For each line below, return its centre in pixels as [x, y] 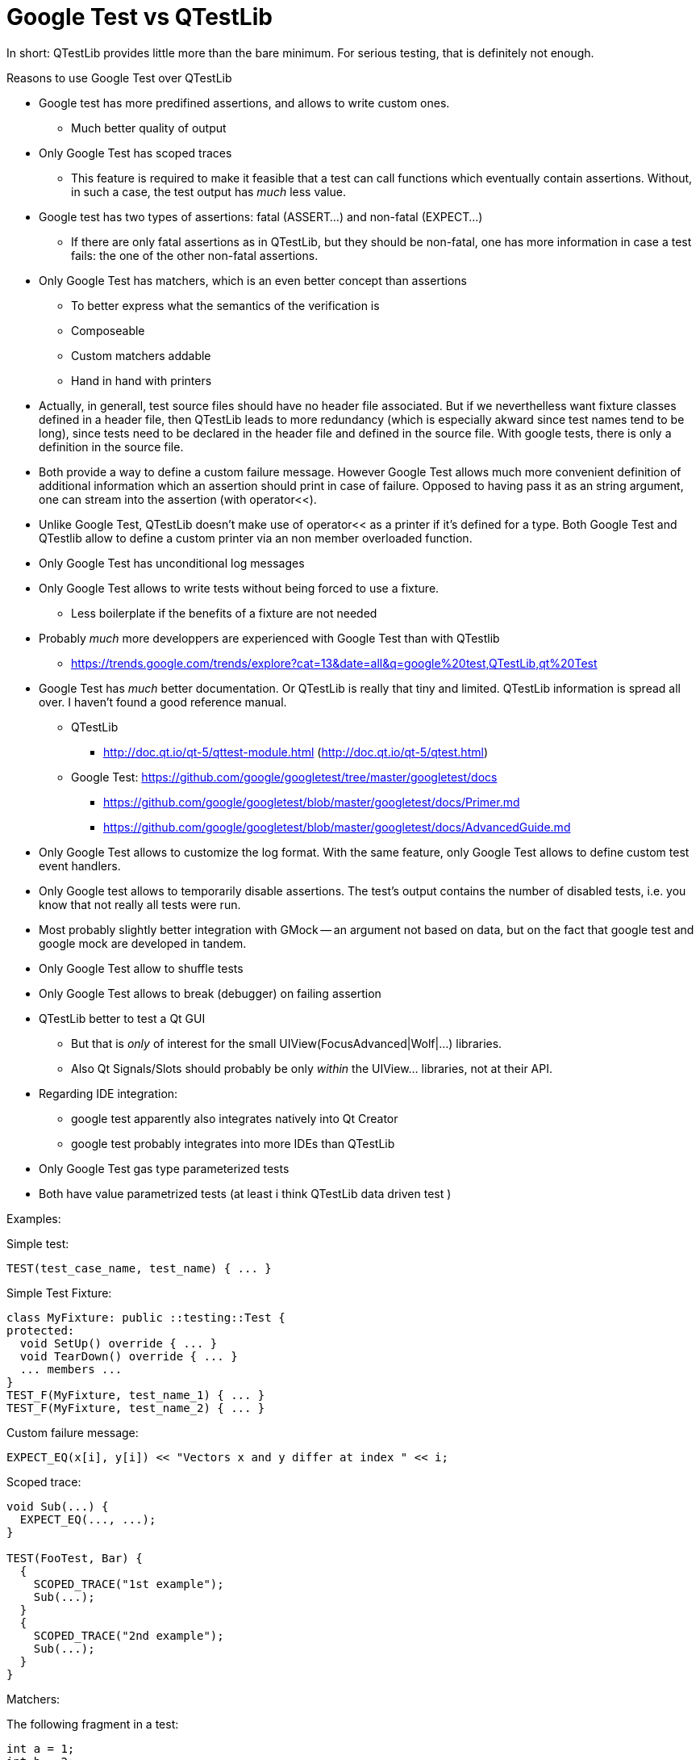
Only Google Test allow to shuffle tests [141, 968]
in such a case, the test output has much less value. [208, 191]
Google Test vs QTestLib [140, 17]
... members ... [71, 1369]
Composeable [108, 330]
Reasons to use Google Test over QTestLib [119, 78]
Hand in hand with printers [142, 380]
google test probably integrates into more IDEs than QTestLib [233, 1143]
